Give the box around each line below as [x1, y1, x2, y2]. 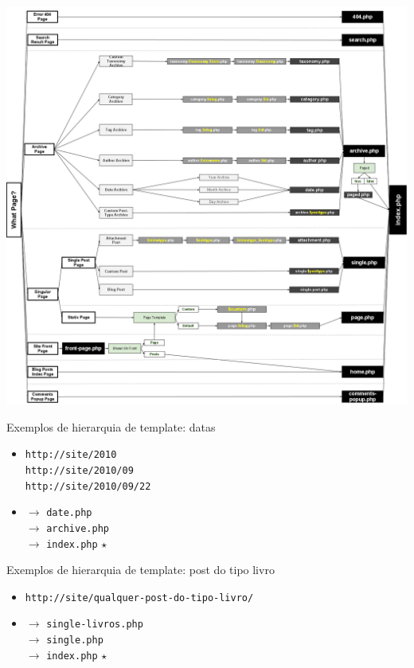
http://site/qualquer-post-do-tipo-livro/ [25, 592, 254, 604]
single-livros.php [46, 619, 143, 631]
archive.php [46, 522, 109, 534]
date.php [46, 507, 92, 519]
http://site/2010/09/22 [25, 480, 151, 492]
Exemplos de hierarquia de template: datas [6, 418, 216, 435]
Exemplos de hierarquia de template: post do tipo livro [6, 561, 275, 578]
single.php [46, 635, 103, 647]
